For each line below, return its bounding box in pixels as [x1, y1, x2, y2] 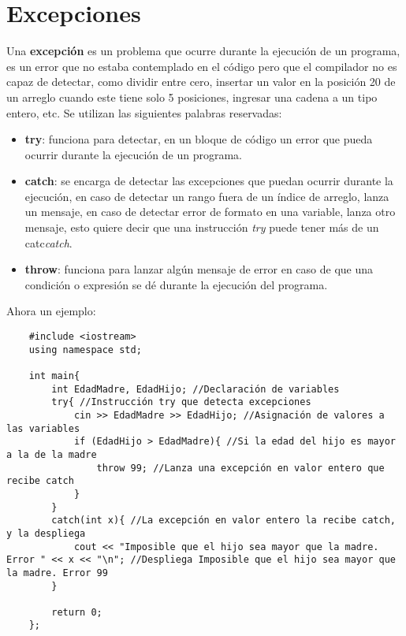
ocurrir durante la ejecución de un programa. [24, 146, 243, 162]
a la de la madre [6, 448, 97, 460]
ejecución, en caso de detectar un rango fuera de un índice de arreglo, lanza [24, 188, 389, 204]
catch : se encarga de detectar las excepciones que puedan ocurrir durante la [24, 173, 393, 189]
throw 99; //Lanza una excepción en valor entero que [96, 462, 385, 474]
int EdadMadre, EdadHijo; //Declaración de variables [51, 383, 340, 395]
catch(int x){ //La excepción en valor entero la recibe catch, [51, 515, 396, 526]
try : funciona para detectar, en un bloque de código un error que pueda [24, 131, 373, 147]
